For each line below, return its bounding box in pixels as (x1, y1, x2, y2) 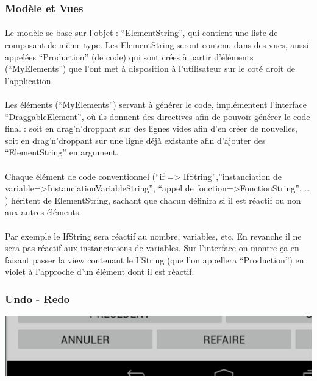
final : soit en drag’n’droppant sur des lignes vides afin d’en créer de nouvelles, (5, 122, 297, 135)
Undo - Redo (5, 291, 70, 306)
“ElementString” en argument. (5, 146, 119, 158)
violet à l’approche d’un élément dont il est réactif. (5, 265, 194, 278)
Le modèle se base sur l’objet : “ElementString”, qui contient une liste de (5, 26, 278, 39)
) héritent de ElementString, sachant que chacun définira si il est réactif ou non (5, 193, 301, 206)
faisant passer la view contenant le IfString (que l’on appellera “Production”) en (5, 253, 304, 266)
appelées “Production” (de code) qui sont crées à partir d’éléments (5, 50, 254, 63)
